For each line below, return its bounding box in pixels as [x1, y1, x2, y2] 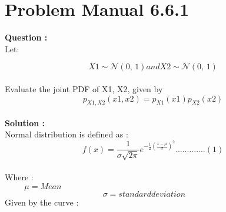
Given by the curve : [5, 196, 79, 208]
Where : [5, 171, 34, 183]
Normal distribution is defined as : [5, 128, 128, 140]
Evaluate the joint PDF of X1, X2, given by [5, 82, 163, 95]
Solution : [5, 116, 45, 129]
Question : [5, 31, 48, 43]
